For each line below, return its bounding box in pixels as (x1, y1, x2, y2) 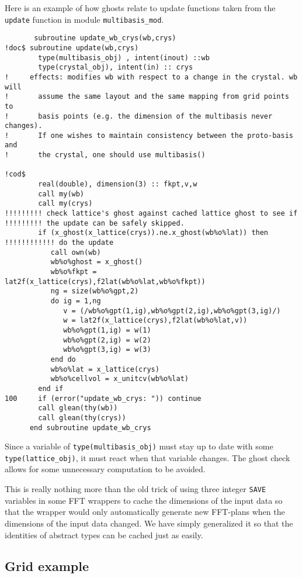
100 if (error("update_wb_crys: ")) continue (5, 394, 202, 403)
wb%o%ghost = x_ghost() (50, 258, 143, 266)
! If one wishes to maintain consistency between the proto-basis (5, 131, 293, 140)
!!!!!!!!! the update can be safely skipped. (5, 219, 185, 227)
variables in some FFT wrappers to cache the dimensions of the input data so (5, 494, 283, 506)
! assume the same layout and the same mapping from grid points (5, 92, 289, 101)
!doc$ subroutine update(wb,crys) (5, 43, 139, 52)
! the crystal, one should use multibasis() (5, 151, 206, 160)
